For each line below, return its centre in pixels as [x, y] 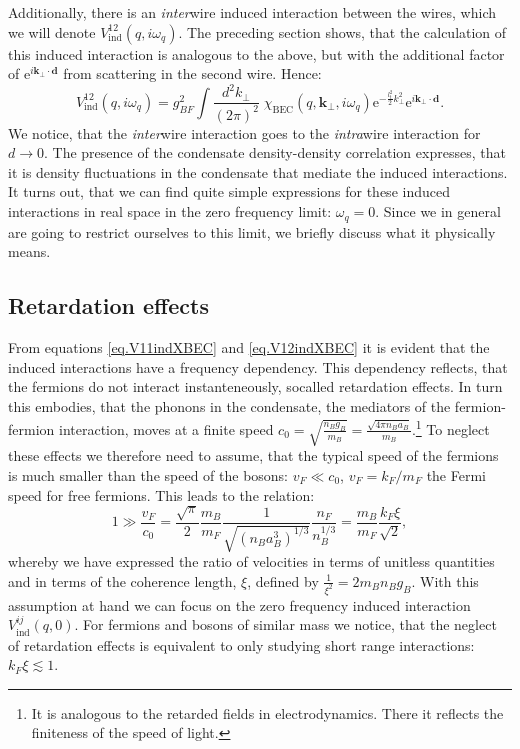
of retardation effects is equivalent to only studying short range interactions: [241, 644]
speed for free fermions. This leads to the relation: [161, 494]
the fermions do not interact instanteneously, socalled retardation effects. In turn [255, 386]
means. [29, 251]
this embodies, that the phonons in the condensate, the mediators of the [229, 405]
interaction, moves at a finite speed [166, 428]
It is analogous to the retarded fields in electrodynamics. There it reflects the [267, 712]
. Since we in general [438, 211]
